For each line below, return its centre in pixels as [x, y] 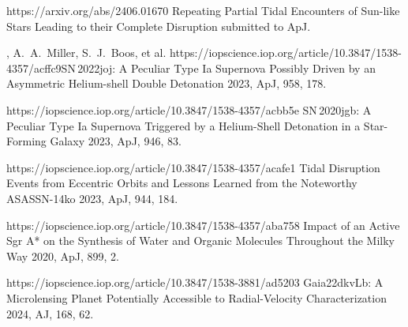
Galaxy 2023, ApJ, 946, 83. [116, 141]
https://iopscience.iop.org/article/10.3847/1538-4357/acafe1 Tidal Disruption [193, 167]
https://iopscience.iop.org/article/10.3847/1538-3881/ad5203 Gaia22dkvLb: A [195, 282]
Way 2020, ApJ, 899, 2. [63, 256]
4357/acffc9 [34, 68]
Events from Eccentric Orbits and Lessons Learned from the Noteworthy [182, 183]
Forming [26, 141]
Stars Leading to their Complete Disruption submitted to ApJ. [159, 26]
